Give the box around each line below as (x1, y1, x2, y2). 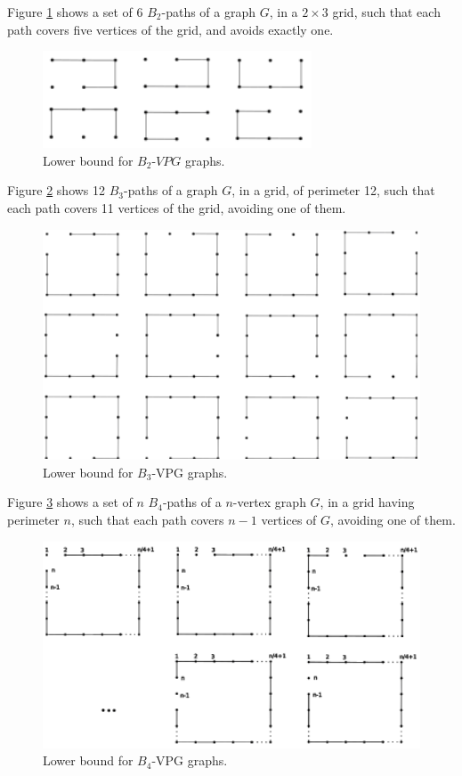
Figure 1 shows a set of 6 (7, 3, 143, 20)
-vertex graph (232, 493, 306, 511)
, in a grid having (320, 493, 415, 511)
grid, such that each (332, 3, 441, 20)
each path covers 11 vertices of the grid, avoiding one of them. (7, 198, 346, 216)
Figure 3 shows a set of (7, 493, 133, 511)
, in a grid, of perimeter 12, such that (231, 181, 435, 200)
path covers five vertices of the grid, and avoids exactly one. (7, 20, 334, 38)
